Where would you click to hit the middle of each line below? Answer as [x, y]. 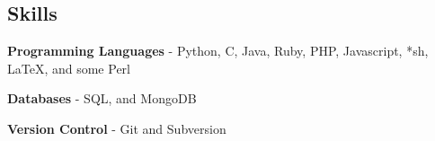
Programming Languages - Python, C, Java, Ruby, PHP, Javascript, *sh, [218, 51]
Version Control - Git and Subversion [117, 128]
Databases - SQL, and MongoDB [102, 98]
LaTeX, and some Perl [69, 68]
